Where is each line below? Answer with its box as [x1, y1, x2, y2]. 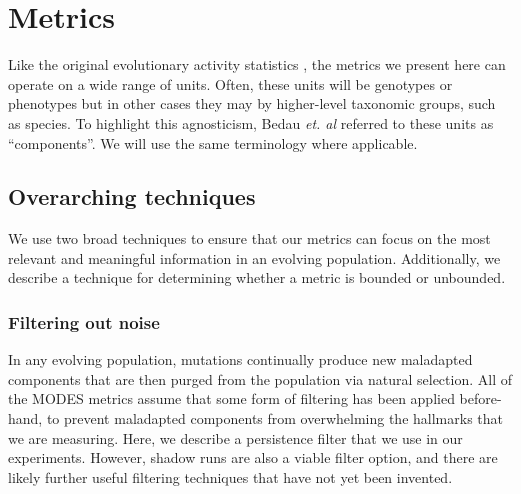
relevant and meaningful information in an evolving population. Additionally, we [8, 247, 501, 268]
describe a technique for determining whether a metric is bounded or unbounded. [8, 267, 506, 288]
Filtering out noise [8, 310, 160, 334]
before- [459, 388, 502, 409]
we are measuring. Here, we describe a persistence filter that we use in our [8, 427, 463, 448]
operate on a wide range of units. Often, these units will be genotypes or [8, 73, 453, 94]
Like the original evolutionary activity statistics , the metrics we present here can [8, 54, 506, 75]
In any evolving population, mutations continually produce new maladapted [8, 349, 473, 370]
